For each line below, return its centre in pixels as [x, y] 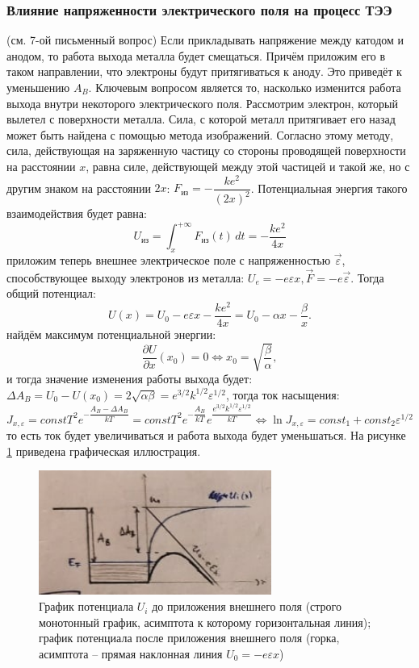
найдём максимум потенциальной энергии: [111, 334]
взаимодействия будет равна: [77, 213]
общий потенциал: [51, 293]
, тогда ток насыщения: [283, 394]
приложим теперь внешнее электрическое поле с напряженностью [169, 259]
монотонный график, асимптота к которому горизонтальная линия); [205, 622]
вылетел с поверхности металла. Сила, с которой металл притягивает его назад [201, 119]
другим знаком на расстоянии [79, 188]
